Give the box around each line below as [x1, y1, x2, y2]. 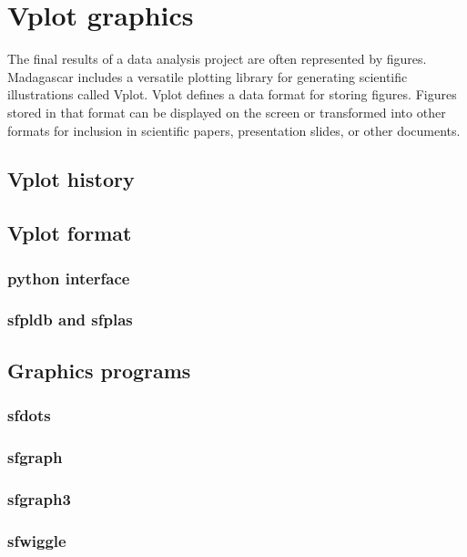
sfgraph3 [7, 487, 71, 510]
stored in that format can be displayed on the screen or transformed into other [7, 102, 446, 121]
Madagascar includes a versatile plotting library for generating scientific [7, 67, 408, 86]
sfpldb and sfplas [7, 308, 133, 331]
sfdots [7, 404, 51, 427]
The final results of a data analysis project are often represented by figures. [7, 49, 427, 68]
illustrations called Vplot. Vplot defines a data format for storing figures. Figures [7, 85, 457, 104]
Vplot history [7, 165, 135, 193]
